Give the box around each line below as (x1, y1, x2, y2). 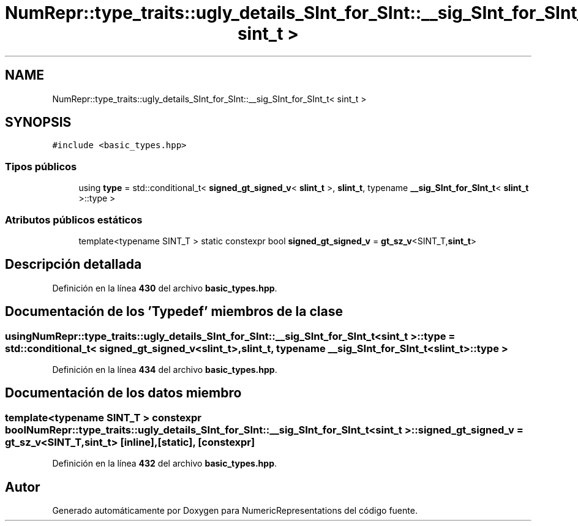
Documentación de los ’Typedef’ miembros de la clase (5, 304, 343, 320)
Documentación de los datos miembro (5, 385, 242, 401)
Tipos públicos (5, 160, 77, 173)
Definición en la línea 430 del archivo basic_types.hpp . (52, 282, 277, 293)
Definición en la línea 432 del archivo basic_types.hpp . (52, 458, 277, 469)
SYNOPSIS (5, 115, 72, 130)
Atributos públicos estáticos (5, 213, 143, 226)
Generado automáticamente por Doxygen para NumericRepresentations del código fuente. (52, 505, 418, 516)
